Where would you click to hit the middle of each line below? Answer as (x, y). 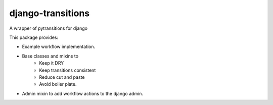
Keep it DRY (52, 63)
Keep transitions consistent (67, 70)
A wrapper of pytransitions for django (49, 28)
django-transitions (50, 13)
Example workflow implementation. (59, 47)
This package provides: (34, 37)
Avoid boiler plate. (58, 84)
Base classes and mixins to (50, 56)
